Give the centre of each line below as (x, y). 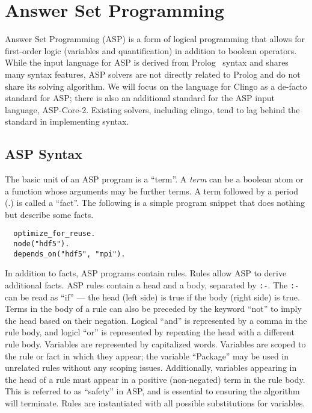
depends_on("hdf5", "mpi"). (69, 254)
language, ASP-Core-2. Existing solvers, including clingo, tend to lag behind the (152, 109)
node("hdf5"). (41, 244)
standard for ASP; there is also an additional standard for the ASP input (140, 98)
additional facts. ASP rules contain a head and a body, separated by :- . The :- (152, 285)
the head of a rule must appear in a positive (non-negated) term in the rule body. (155, 379)
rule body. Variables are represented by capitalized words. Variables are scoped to (155, 344)
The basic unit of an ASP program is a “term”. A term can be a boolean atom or (154, 179)
